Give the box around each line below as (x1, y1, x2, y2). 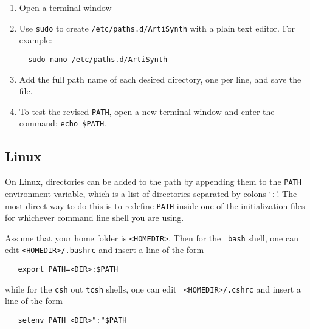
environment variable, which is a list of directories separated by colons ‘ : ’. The (5, 187, 297, 199)
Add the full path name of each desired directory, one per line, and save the (19, 72, 301, 85)
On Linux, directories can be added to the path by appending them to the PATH (5, 175, 301, 188)
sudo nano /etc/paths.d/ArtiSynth (28, 55, 168, 64)
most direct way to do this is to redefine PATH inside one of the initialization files (5, 199, 305, 212)
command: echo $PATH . (19, 117, 106, 130)
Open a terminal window (19, 1, 112, 13)
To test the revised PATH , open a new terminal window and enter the (19, 105, 275, 117)
